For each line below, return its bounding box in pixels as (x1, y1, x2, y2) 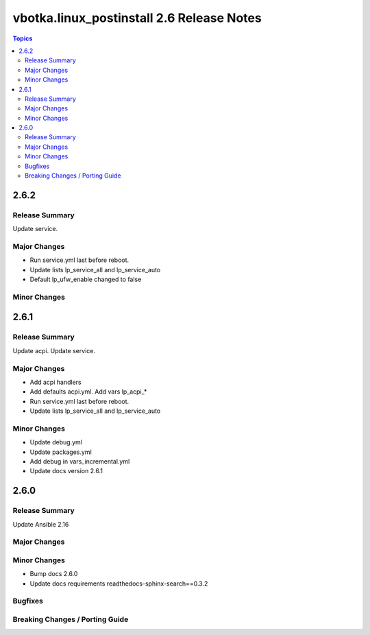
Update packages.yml (29, 448, 92, 456)
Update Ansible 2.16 (12, 520, 69, 528)
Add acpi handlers (29, 378, 82, 386)
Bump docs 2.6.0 (29, 570, 78, 578)
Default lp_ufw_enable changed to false (29, 275, 142, 284)
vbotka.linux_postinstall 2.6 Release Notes (12, 10, 262, 25)
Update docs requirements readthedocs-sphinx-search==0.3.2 (29, 579, 208, 588)
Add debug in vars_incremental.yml (29, 457, 130, 466)
